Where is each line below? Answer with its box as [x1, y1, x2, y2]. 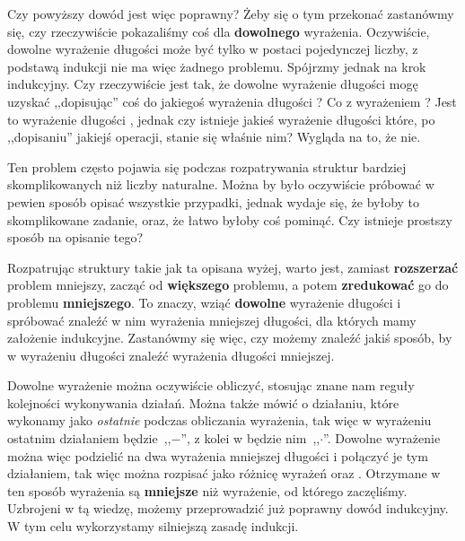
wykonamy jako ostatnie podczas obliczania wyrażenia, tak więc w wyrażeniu [7, 411, 432, 430]
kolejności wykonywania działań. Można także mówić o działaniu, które [7, 393, 399, 412]
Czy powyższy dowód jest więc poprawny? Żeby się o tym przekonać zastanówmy [7, 4, 454, 22]
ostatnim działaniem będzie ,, [7, 429, 171, 448]
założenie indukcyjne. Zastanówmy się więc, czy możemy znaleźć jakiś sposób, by [7, 328, 452, 347]
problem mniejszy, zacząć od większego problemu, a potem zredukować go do [7, 275, 449, 294]
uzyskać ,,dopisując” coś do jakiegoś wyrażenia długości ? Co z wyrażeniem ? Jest [7, 92, 457, 110]
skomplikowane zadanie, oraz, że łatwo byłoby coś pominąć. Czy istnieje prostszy [7, 210, 452, 229]
